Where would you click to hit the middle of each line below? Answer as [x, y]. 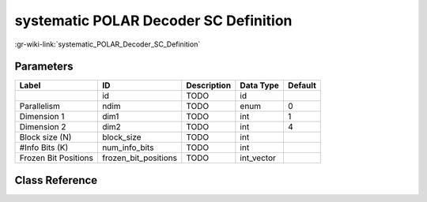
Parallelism [40, 107]
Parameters [44, 67]
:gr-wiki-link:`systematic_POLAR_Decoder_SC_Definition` [108, 44]
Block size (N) [45, 137]
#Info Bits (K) [44, 148]
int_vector [258, 158]
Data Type [260, 85]
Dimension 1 [42, 117]
